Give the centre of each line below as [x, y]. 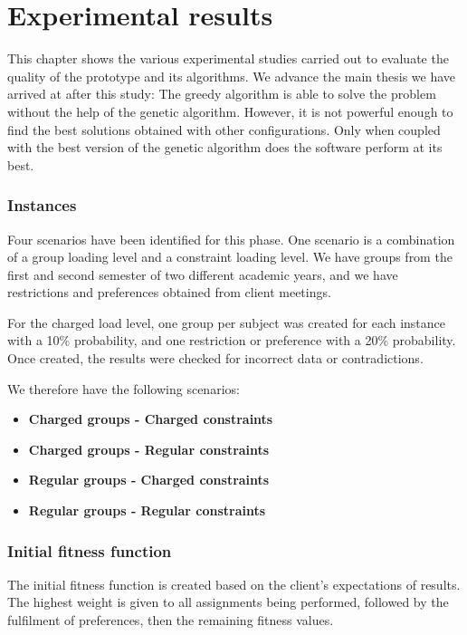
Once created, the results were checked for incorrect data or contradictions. [215, 358]
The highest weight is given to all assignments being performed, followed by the [228, 602]
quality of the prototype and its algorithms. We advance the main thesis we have [232, 76]
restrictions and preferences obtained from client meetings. [169, 292]
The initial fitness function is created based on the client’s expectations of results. [234, 584]
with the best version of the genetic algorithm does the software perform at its [225, 147]
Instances [42, 205]
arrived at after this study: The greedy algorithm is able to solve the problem [222, 94]
